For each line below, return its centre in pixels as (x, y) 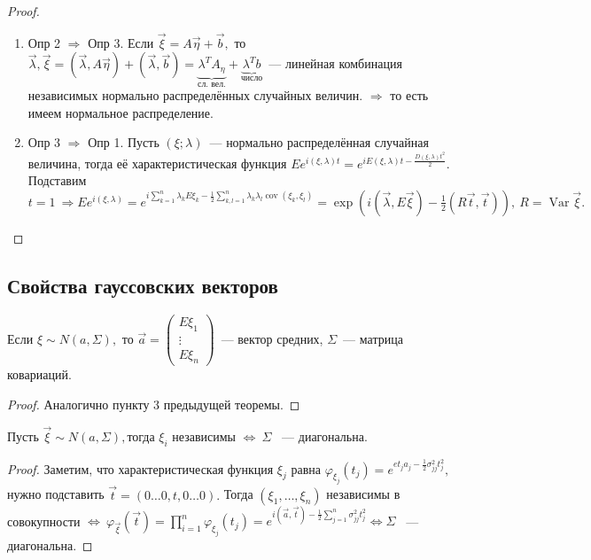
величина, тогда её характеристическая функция (157, 163)
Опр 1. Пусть (124, 142)
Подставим (57, 180)
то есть (409, 95)
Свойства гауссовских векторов (143, 285)
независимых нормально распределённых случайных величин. (195, 95)
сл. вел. (212, 84)
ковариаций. (39, 374)
